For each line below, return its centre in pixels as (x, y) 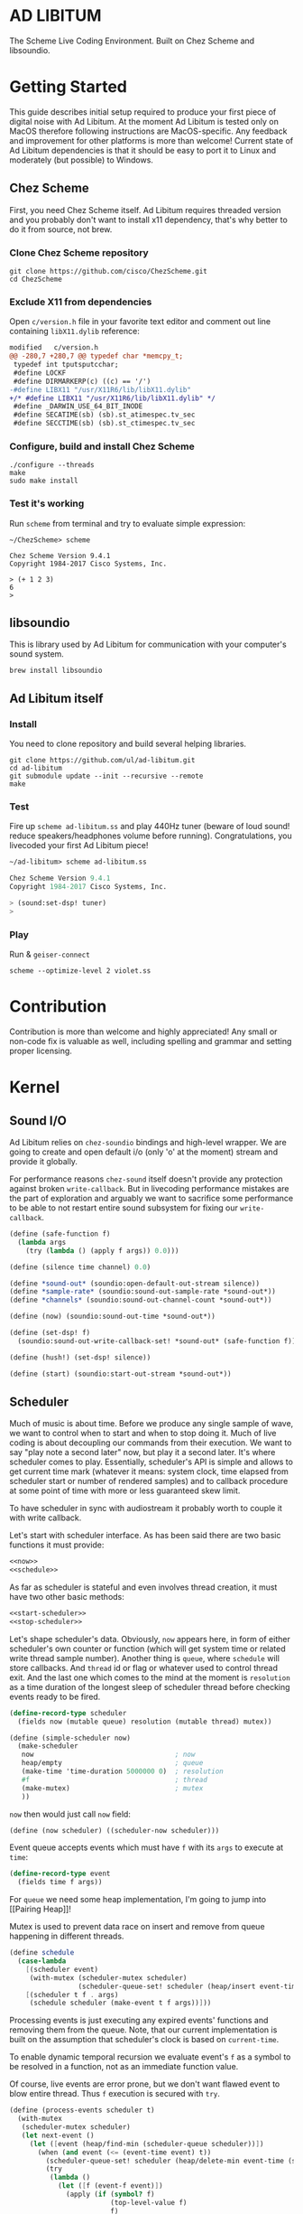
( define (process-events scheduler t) (82, 2110)
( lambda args (42, 1242)
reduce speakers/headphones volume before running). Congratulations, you (151, 836)
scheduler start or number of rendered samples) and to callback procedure (149, 1481)
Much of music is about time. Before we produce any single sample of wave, (151, 1424)
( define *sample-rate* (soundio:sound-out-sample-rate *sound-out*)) (143, 1292)
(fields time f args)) (60, 1882)
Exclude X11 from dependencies (81, 302)
